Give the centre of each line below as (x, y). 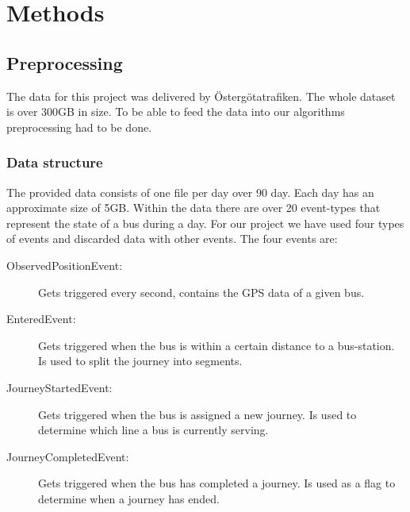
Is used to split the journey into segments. (140, 361)
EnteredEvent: (41, 319)
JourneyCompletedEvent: (68, 456)
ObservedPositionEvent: (65, 265)
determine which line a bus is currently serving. (153, 430)
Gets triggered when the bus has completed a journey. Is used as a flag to (217, 483)
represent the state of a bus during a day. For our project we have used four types (205, 223)
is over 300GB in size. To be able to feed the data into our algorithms (176, 112)
